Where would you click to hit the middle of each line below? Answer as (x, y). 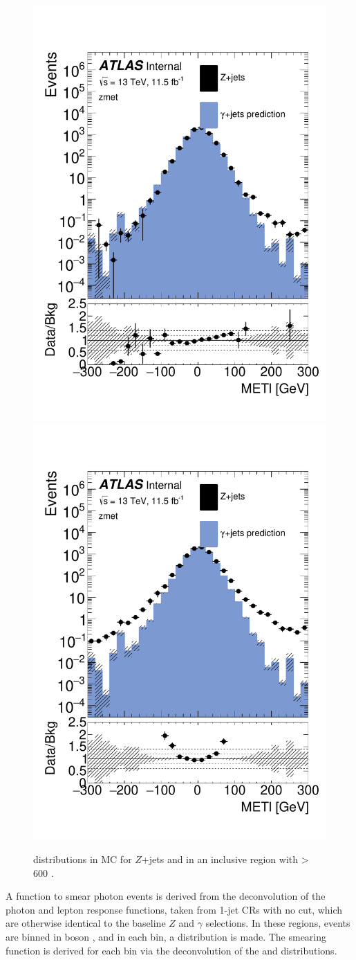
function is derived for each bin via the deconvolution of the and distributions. (171, 950)
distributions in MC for (83, 859)
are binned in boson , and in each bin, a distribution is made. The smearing (166, 936)
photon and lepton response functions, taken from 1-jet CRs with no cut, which (174, 909)
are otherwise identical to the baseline (86, 923)
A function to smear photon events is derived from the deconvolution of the (166, 896)
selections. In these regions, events (278, 923)
